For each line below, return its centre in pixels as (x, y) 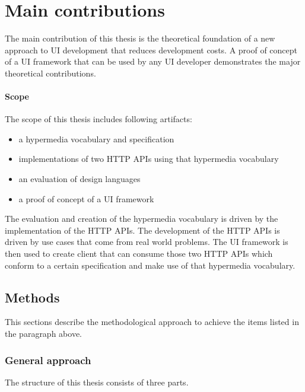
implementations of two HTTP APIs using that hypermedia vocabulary (149, 159)
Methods (32, 297)
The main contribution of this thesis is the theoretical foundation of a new (140, 38)
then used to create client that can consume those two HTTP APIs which (139, 254)
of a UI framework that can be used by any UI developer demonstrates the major (153, 61)
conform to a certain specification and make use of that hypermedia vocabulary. (150, 265)
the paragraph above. (43, 334)
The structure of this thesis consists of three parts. (97, 382)
